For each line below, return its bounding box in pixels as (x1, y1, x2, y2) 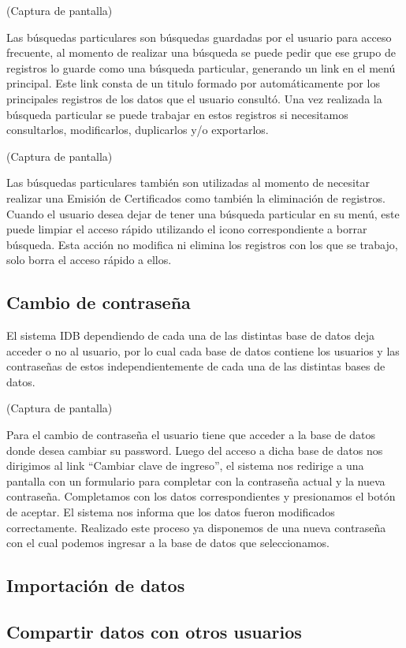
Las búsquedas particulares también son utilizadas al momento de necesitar (6, 174, 370, 191)
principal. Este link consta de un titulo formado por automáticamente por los (6, 75, 380, 91)
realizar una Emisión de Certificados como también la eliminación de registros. (6, 189, 386, 206)
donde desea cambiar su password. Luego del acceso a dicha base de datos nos (6, 441, 383, 458)
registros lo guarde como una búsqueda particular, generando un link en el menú (6, 59, 396, 76)
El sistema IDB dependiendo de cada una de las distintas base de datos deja (6, 327, 374, 344)
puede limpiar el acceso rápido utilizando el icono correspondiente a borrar (6, 221, 367, 237)
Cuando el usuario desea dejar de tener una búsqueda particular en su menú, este (6, 205, 400, 222)
